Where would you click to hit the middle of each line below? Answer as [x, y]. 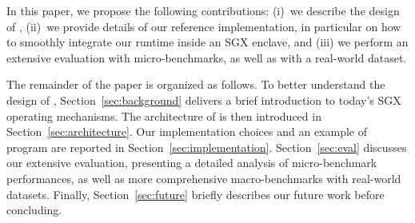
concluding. [34, 210]
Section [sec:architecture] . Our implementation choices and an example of [187, 131]
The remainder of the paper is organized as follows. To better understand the [196, 84]
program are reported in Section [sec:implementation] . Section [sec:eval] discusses [207, 147]
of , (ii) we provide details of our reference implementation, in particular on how [204, 26]
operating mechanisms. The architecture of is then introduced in [164, 115]
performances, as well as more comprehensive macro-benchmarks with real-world [204, 178]
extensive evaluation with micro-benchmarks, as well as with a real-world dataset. [207, 57]
